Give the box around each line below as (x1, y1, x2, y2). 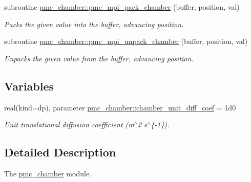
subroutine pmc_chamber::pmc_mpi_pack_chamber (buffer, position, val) (4, 2, 240, 12)
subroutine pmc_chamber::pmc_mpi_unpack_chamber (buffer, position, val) (4, 36, 248, 47)
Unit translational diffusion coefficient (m (4, 119, 134, 130)
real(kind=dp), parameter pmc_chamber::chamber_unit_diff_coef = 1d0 (4, 102, 236, 112)
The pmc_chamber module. (4, 168, 91, 178)
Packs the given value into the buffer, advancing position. (4, 18, 184, 29)
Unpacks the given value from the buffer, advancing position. (4, 53, 194, 63)
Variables (4, 78, 54, 94)
